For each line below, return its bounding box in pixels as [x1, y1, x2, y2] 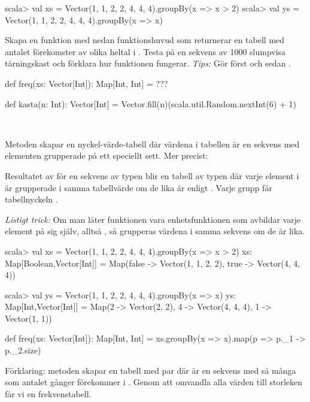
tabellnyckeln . [5, 193, 58, 205]
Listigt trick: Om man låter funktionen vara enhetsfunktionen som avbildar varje [5, 213, 301, 225]
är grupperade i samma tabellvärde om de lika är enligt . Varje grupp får [5, 181, 272, 194]
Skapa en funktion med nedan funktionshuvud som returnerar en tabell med [5, 34, 285, 46]
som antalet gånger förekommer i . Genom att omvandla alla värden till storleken [5, 376, 303, 388]
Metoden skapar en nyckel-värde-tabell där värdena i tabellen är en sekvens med [5, 137, 300, 150]
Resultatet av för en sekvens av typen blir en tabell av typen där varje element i [5, 169, 299, 182]
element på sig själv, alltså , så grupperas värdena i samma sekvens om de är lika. [5, 225, 305, 237]
